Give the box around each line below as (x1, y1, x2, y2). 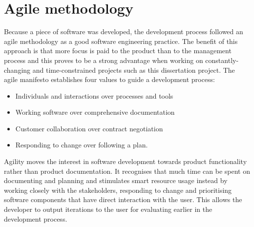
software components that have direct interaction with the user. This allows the (4, 194, 242, 205)
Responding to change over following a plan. (15, 140, 148, 150)
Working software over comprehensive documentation (15, 107, 175, 117)
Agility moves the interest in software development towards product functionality (4, 156, 247, 166)
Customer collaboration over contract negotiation (15, 123, 163, 133)
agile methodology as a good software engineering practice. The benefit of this (4, 36, 238, 46)
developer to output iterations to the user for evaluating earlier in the (4, 204, 212, 214)
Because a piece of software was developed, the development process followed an (4, 26, 243, 37)
